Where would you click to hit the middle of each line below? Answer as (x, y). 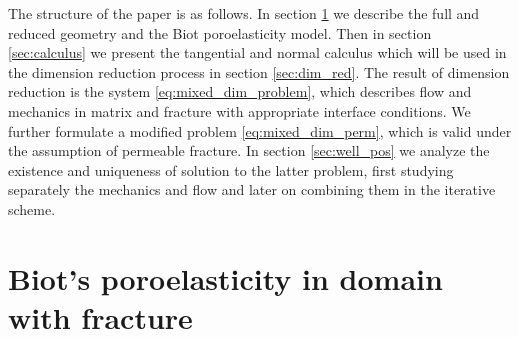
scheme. (32, 208)
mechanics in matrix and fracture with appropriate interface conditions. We (239, 110)
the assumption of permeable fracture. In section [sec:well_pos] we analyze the (249, 150)
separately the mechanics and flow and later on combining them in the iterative (252, 189)
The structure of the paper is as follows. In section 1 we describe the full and (244, 13)
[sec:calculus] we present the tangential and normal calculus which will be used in (257, 52)
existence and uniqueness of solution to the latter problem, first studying (231, 169)
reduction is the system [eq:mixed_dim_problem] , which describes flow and (240, 91)
